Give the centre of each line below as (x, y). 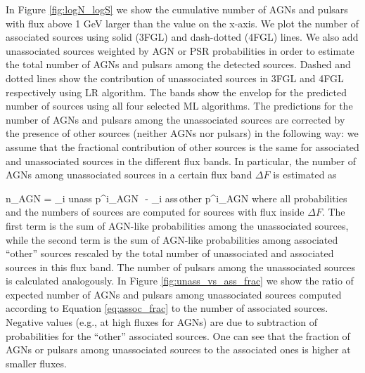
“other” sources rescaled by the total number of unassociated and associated (170, 253)
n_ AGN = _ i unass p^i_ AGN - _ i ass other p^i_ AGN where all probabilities (177, 198)
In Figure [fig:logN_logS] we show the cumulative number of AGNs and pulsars (177, 9)
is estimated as (305, 175)
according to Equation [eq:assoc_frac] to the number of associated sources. (167, 308)
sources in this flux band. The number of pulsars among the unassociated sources (181, 267)
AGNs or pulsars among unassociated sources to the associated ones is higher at (178, 349)
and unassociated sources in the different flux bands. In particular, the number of (181, 161)
